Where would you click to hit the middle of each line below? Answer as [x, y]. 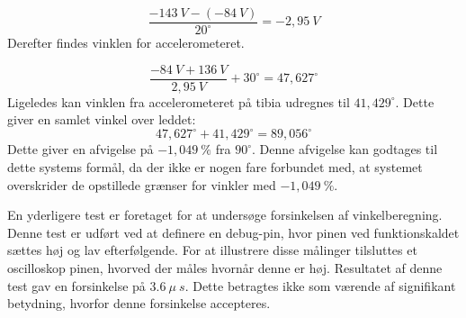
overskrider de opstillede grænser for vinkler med [142, 184]
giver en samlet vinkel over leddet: [102, 119]
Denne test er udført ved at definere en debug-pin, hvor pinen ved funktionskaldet [233, 232]
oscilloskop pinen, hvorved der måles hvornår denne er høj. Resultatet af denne [225, 267]
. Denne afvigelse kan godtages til [345, 149]
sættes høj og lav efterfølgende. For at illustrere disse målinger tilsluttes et [212, 250]
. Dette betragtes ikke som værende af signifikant [320, 285]
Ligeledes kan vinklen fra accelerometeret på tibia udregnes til [179, 101]
